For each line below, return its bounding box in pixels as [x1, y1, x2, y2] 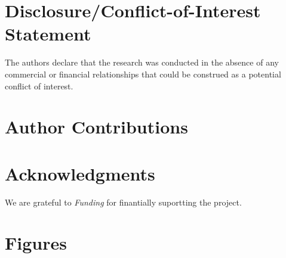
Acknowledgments [5, 161, 155, 185]
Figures [5, 231, 67, 255]
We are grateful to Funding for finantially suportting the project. [5, 195, 242, 208]
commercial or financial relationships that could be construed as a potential [5, 67, 281, 80]
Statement [5, 21, 91, 46]
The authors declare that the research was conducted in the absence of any [5, 56, 279, 69]
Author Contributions [5, 114, 188, 139]
